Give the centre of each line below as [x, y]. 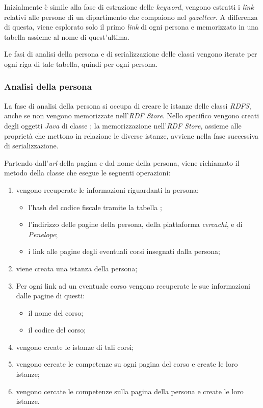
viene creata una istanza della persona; [77, 268]
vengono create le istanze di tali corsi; [75, 347]
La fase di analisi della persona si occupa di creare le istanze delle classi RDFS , [128, 105]
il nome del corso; [56, 312]
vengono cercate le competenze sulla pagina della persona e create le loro [130, 391]
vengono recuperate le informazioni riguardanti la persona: [107, 189]
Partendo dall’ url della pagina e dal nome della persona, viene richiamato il [122, 162]
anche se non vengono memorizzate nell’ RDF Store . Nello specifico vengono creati [132, 116]
